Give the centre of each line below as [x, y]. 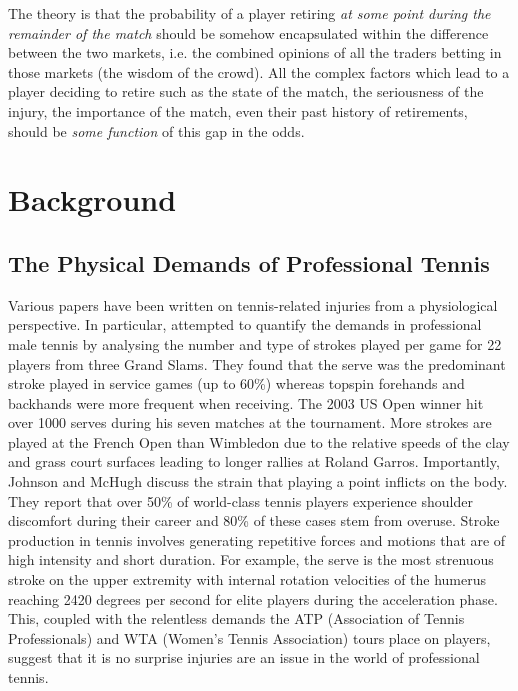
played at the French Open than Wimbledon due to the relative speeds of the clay [259, 441]
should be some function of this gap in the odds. [156, 130]
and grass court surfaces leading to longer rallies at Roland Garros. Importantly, [254, 461]
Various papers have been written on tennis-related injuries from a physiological [253, 304]
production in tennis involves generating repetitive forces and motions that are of [257, 539]
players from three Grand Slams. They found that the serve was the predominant [257, 363]
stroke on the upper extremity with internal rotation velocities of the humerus [247, 579]
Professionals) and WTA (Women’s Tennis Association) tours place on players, [249, 637]
